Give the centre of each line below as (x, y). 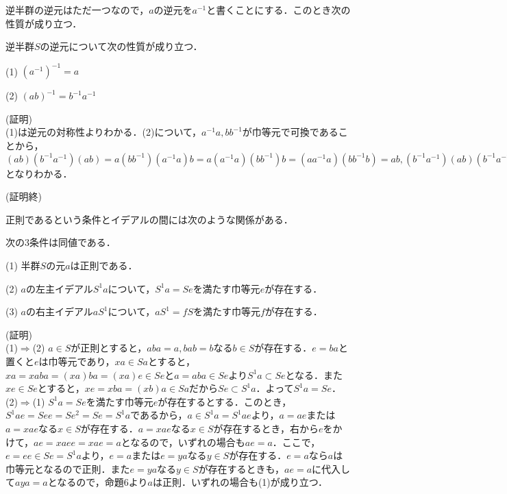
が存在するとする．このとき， (225, 401)
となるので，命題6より (98, 482)
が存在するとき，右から (266, 428)
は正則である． (104, 265)
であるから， (159, 415)
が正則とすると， (109, 348)
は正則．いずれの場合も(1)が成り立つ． (240, 482)
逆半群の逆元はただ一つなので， (77, 10)
